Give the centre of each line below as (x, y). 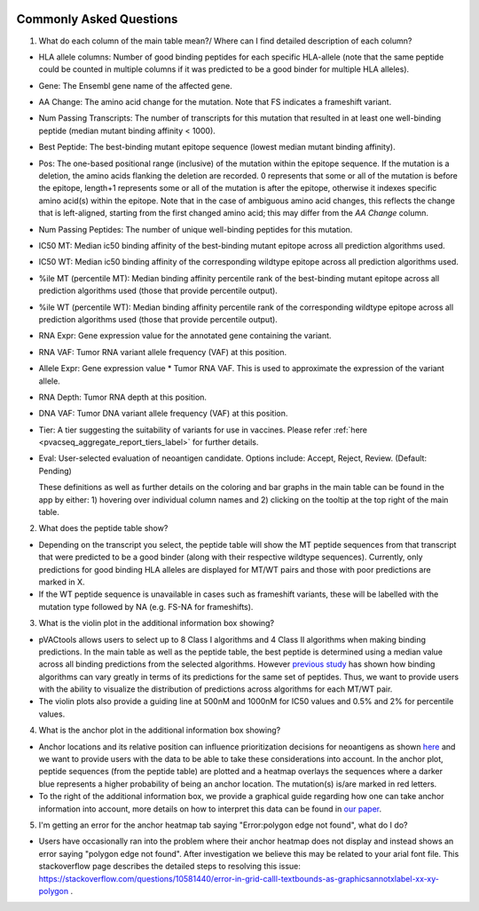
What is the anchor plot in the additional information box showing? (160, 730)
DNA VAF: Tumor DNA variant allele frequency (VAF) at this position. (163, 414)
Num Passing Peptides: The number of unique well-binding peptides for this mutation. (196, 229)
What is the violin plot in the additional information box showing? (157, 623)
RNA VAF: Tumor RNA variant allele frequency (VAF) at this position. (163, 352)
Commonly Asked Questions (97, 19)
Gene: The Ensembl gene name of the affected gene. (135, 85)
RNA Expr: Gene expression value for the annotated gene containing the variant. (185, 336)
